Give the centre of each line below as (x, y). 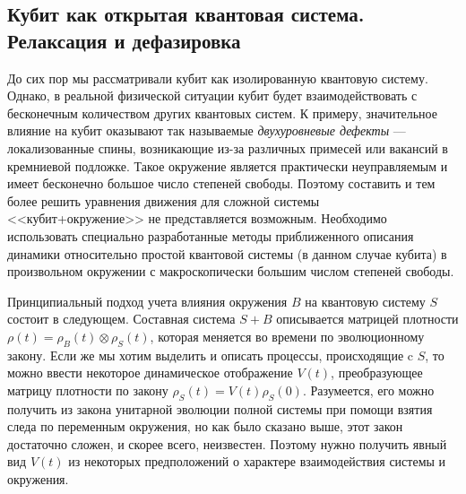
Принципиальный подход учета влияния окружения (147, 301)
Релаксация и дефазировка (124, 40)
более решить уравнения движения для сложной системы (164, 200)
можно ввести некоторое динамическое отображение (150, 373)
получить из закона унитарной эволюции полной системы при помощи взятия (220, 408)
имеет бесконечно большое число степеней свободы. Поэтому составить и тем (221, 183)
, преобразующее (377, 373)
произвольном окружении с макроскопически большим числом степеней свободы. (231, 271)
